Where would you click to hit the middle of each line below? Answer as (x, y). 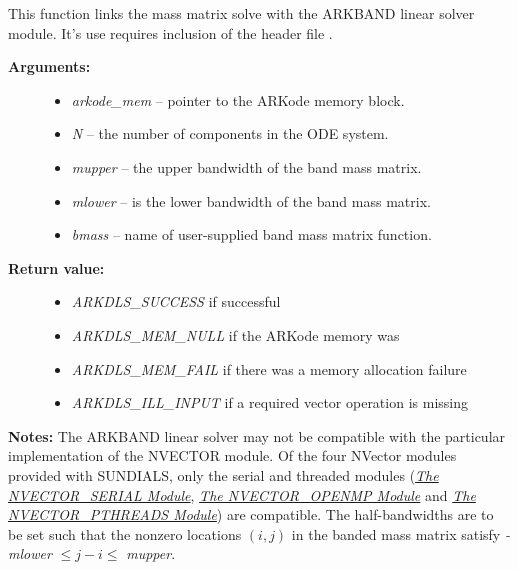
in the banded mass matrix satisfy (396, 533)
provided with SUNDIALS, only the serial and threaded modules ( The (223, 474)
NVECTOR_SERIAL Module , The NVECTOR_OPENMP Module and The (242, 494)
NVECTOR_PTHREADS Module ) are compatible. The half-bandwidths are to (251, 514)
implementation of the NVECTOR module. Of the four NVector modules (232, 455)
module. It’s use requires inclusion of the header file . (170, 32)
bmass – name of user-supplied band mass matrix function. (251, 234)
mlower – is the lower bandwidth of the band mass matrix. (251, 200)
